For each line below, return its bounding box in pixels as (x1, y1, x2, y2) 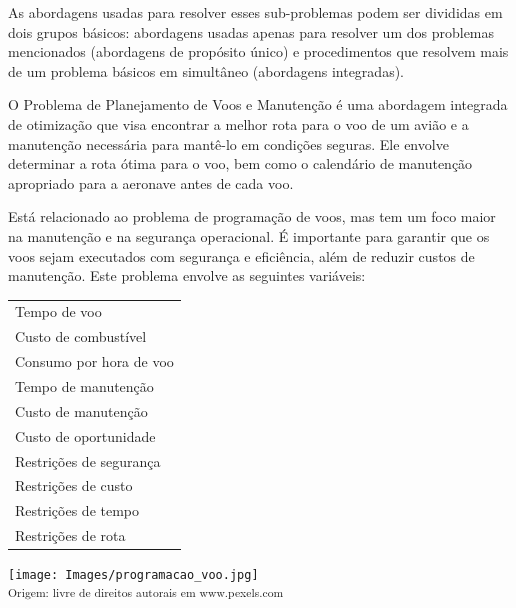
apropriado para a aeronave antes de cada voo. (8, 172, 294, 193)
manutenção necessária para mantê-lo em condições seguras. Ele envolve (8, 133, 449, 154)
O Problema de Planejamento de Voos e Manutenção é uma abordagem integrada (8, 94, 508, 115)
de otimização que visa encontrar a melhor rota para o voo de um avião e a (8, 113, 469, 134)
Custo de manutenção (15, 400, 148, 421)
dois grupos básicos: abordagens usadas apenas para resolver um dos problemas (8, 21, 495, 42)
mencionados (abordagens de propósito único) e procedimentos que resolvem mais (8, 41, 509, 62)
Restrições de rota (15, 525, 126, 546)
